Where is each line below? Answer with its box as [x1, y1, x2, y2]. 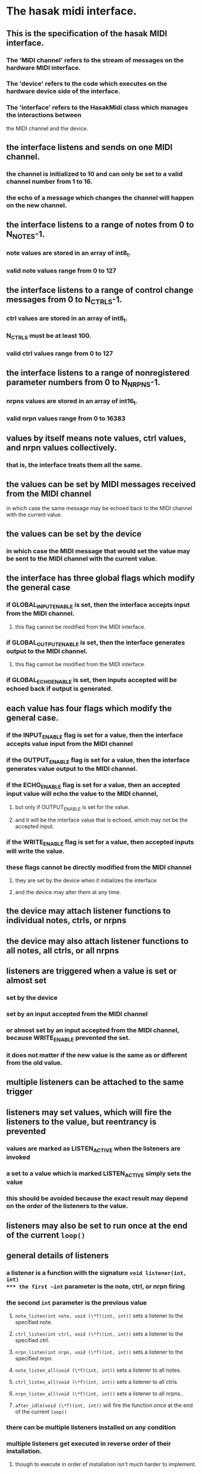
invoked [6, 1153, 31, 1161]
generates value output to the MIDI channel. [6, 765, 137, 773]
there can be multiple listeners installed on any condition [6, 1423, 176, 1432]
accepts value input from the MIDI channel [6, 739, 133, 748]
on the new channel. [6, 201, 68, 209]
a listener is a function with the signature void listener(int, [6, 1268, 187, 1277]
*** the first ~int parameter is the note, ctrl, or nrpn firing [6, 1282, 185, 1290]
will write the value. [6, 846, 65, 855]
